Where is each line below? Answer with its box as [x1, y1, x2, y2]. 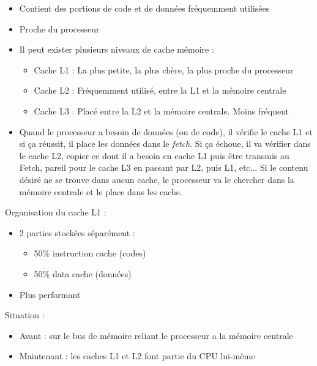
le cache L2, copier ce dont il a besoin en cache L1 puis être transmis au [19, 149, 289, 162]
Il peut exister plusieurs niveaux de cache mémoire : [19, 43, 214, 56]
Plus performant [19, 288, 81, 301]
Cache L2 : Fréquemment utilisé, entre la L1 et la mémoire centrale [34, 84, 286, 97]
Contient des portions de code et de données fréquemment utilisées [19, 2, 270, 14]
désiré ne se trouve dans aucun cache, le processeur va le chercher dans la [19, 173, 294, 185]
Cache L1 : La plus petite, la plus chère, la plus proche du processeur [34, 63, 294, 76]
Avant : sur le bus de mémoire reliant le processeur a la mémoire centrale [19, 329, 293, 342]
